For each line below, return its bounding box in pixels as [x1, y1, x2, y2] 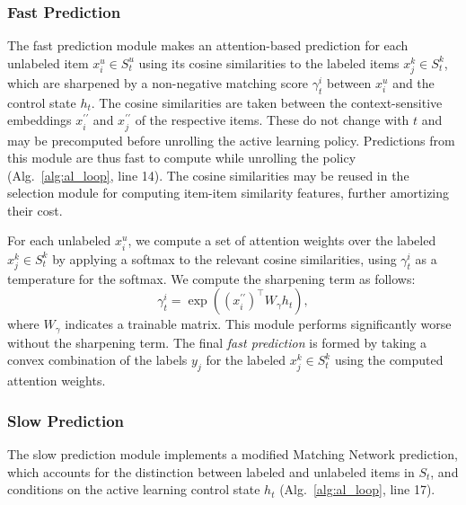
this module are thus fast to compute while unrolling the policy [7, 148, 356, 167]
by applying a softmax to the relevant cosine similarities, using [52, 249, 397, 268]
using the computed [334, 350, 444, 369]
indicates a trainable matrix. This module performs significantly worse [65, 315, 452, 333]
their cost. [7, 200, 63, 219]
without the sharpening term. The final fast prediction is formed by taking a [7, 332, 427, 351]
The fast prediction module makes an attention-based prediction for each [7, 36, 409, 55]
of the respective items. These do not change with [135, 111, 409, 129]
